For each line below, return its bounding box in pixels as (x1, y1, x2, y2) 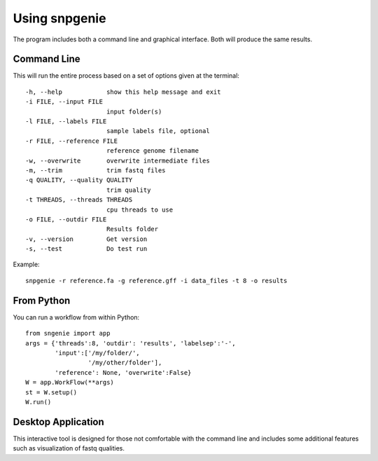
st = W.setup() (25, 388, 78, 396)
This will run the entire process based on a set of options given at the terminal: (13, 71, 239, 80)
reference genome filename (106, 147, 199, 155)
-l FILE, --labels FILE (25, 118, 107, 125)
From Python (13, 294, 71, 306)
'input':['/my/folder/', (55, 349, 140, 357)
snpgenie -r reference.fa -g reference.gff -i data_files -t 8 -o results (25, 277, 288, 284)
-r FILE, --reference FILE (25, 137, 118, 145)
